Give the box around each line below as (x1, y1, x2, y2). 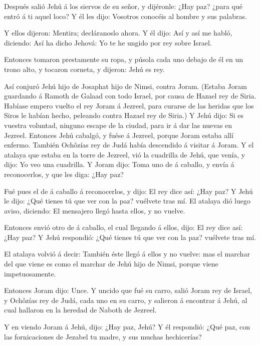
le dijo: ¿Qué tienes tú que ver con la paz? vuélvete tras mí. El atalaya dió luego (4, 195, 250, 206)
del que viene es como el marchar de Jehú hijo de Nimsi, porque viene (4, 258, 218, 269)
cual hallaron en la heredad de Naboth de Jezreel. (4, 304, 157, 315)
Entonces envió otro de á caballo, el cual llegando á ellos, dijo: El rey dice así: (4, 222, 243, 232)
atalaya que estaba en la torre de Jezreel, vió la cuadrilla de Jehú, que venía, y (4, 149, 245, 159)
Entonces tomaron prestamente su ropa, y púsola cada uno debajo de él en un (4, 54, 243, 64)
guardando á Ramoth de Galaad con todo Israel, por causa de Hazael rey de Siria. (4, 90, 256, 101)
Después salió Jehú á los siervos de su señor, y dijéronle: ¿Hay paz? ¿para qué (4, 1, 242, 11)
